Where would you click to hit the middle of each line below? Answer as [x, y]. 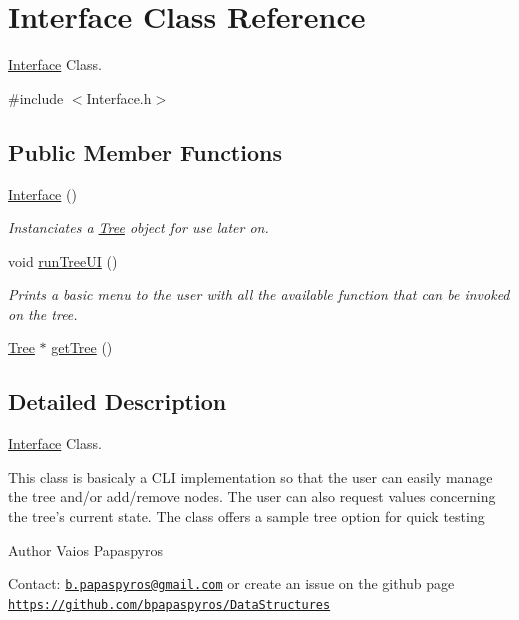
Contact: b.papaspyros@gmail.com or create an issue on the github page [231, 583]
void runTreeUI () [63, 260]
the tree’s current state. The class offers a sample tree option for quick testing [246, 516]
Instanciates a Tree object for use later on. [138, 227]
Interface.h [119, 97]
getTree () [82, 347]
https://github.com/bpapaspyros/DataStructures [169, 604]
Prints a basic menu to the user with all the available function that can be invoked [259, 294]
